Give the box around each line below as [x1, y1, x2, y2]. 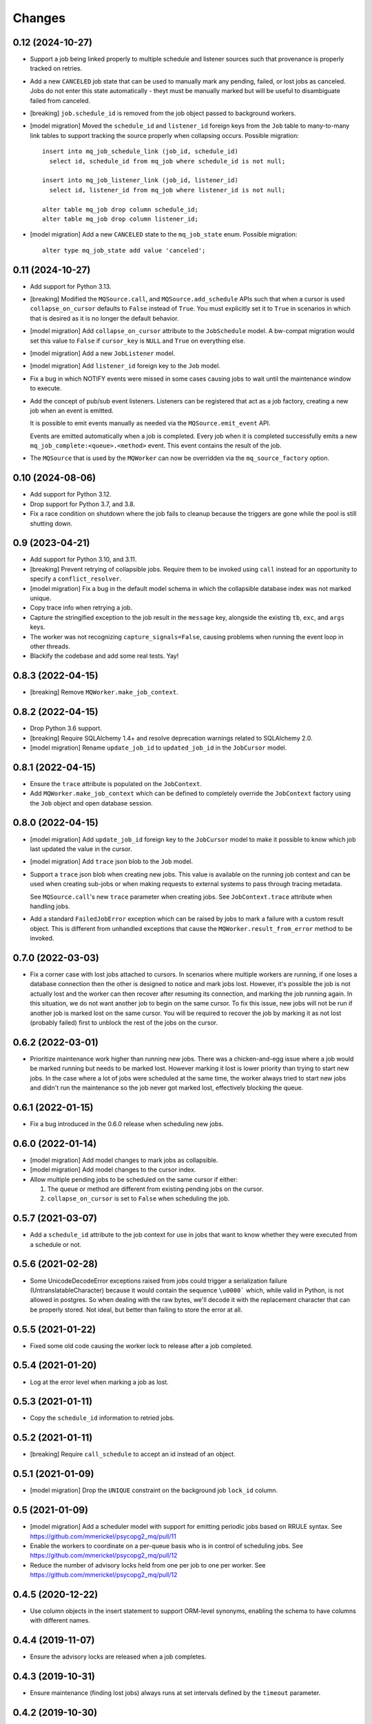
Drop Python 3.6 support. [30, 724, 103, 732]
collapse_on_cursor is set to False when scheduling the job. [47, 1194, 230, 1203]
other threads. [30, 642, 70, 650]
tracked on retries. [30, 64, 83, 72]
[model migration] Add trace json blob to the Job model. [30, 857, 193, 865]
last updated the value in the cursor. [30, 845, 132, 853]
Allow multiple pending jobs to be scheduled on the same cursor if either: [30, 1175, 238, 1183]
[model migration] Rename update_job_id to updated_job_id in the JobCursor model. [30, 743, 287, 752]
